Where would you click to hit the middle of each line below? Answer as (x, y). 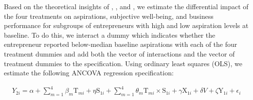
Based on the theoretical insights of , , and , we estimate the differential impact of (126, 6)
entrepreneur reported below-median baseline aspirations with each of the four (121, 44)
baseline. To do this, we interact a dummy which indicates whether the (110, 35)
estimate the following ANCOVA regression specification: (89, 73)
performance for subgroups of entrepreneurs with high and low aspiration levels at (126, 25)
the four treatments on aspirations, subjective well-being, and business (109, 16)
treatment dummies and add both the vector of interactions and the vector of (119, 53)
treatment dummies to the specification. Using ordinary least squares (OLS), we (123, 63)
